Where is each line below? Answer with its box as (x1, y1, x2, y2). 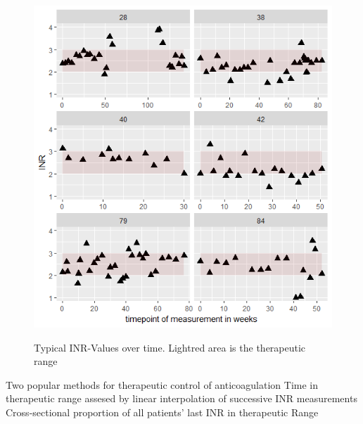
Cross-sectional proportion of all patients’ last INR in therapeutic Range (6, 405, 319, 420)
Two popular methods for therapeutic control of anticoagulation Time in (6, 377, 318, 392)
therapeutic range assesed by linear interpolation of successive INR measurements (6, 391, 357, 406)
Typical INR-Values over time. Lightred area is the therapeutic (34, 340, 306, 354)
